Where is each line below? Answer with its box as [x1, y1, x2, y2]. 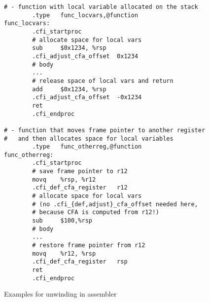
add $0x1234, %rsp [32, 85, 106, 93]
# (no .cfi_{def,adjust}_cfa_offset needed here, [32, 200, 198, 208]
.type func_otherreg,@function [32, 143, 142, 151]
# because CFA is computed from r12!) [32, 209, 159, 216]
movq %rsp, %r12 [32, 176, 96, 183]
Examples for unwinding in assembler [4, 289, 117, 299]
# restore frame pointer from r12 [32, 242, 145, 249]
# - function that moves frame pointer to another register [4, 126, 206, 134]
